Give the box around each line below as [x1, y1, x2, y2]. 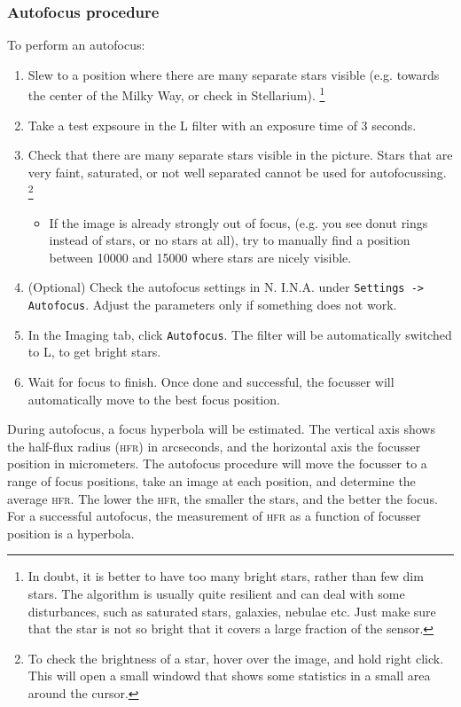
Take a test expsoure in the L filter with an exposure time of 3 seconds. [27, 115, 417, 134]
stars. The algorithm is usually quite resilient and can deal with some [27, 584, 405, 602]
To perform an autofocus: [7, 35, 145, 54]
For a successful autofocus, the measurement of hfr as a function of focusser [7, 507, 421, 525]
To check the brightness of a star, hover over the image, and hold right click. [27, 648, 444, 667]
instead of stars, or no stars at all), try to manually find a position [49, 231, 410, 249]
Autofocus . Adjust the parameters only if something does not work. [27, 295, 397, 314]
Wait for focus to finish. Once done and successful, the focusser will [27, 373, 395, 391]
